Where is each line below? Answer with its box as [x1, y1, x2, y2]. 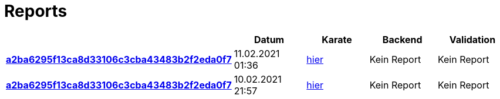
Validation [449, 33, 496, 45]
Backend [382, 33, 423, 45]
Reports [4, 1, 67, 21]
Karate [322, 33, 352, 45]
